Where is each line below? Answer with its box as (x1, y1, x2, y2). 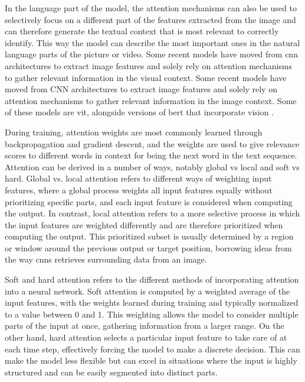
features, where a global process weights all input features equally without (5, 183, 273, 196)
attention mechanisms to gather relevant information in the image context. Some (5, 94, 297, 106)
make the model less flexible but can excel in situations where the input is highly (5, 354, 297, 367)
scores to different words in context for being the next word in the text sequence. (5, 149, 297, 161)
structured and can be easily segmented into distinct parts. (5, 365, 218, 378)
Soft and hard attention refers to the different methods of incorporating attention (5, 273, 299, 286)
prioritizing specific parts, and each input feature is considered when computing (5, 195, 293, 208)
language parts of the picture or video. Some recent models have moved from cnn (5, 48, 298, 60)
